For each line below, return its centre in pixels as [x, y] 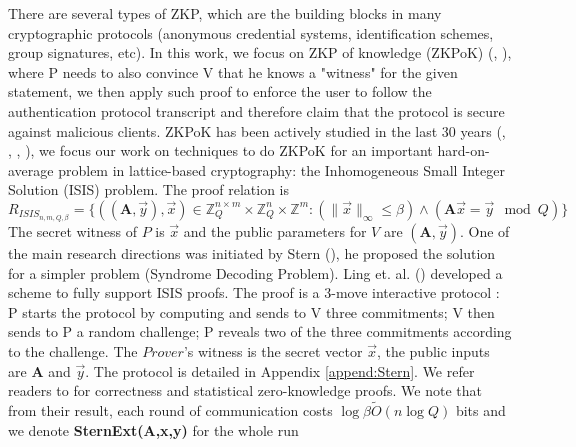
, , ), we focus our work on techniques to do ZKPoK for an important [220, 150]
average [31, 169]
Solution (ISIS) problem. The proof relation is [149, 189]
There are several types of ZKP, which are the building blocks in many [225, 13]
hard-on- [463, 150]
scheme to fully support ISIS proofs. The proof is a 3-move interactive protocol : [254, 292]
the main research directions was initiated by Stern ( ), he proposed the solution [252, 253]
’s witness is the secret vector [273, 351]
